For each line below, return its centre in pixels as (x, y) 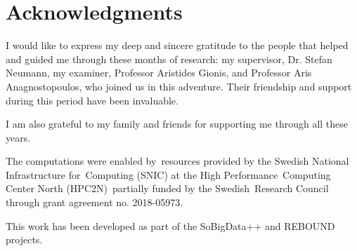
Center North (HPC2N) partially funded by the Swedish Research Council (167, 188)
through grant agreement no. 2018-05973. (95, 202)
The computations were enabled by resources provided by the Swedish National (177, 161)
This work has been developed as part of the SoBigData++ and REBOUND (170, 225)
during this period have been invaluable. (92, 100)
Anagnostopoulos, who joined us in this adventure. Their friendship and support (179, 86)
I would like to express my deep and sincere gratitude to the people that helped (177, 45)
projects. (24, 239)
